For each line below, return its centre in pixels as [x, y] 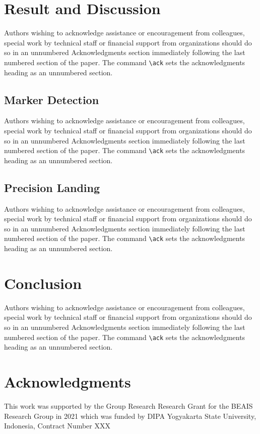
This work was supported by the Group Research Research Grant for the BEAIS [128, 405]
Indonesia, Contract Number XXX [57, 426]
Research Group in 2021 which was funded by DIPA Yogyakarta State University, [130, 416]
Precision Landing [52, 187]
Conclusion [43, 283]
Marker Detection [52, 99]
